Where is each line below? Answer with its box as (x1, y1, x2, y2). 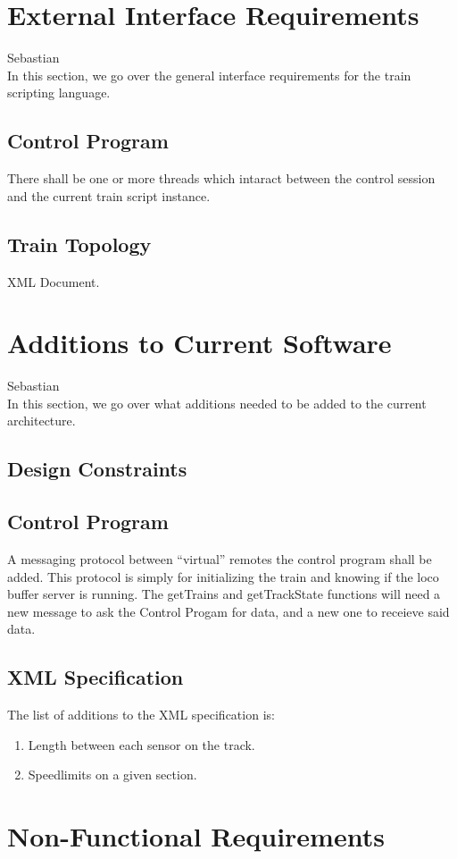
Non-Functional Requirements (7, 818, 385, 855)
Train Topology (7, 230, 152, 257)
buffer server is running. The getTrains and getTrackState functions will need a (7, 585, 441, 603)
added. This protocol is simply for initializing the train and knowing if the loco (7, 567, 439, 585)
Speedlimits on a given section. (28, 765, 197, 784)
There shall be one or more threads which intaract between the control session (7, 169, 436, 188)
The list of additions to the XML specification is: (7, 705, 275, 724)
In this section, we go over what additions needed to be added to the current (7, 393, 427, 412)
